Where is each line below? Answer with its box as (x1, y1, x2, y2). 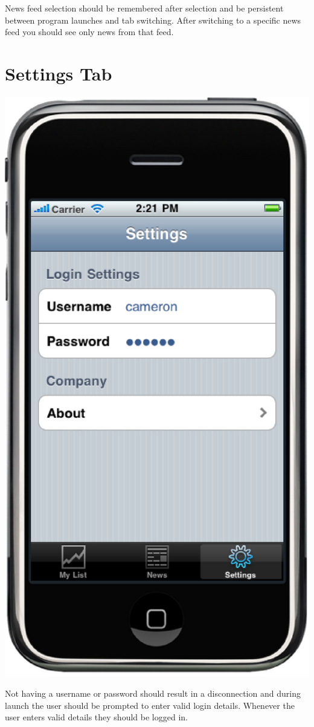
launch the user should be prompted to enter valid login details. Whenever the (5, 699, 295, 711)
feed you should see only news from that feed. (5, 25, 174, 38)
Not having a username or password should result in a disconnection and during (5, 687, 301, 699)
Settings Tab (5, 61, 112, 85)
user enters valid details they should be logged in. (5, 711, 188, 723)
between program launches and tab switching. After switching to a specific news (5, 13, 301, 26)
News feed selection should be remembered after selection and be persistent (5, 2, 284, 14)
